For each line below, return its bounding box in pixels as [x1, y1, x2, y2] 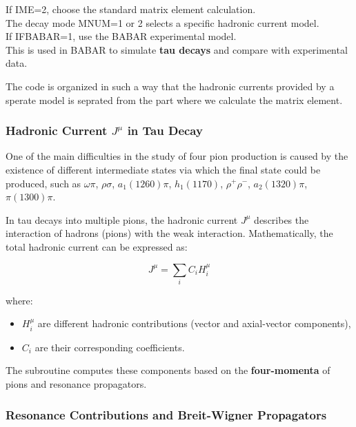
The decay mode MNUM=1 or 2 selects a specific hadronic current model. [6, 15, 319, 30]
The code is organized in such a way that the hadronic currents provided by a [6, 79, 335, 93]
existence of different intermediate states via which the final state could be [6, 162, 321, 176]
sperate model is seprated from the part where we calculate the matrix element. [6, 92, 343, 107]
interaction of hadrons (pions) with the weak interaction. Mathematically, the [6, 226, 333, 240]
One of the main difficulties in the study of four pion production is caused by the [6, 149, 348, 163]
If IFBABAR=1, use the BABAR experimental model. [6, 29, 237, 43]
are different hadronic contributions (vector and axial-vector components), [37, 316, 351, 331]
